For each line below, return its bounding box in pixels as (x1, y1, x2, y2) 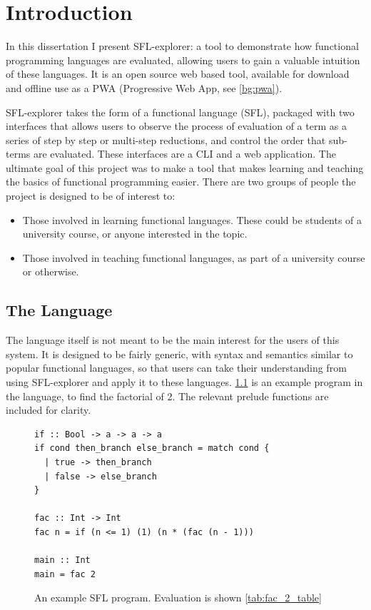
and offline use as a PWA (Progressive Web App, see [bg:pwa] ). (6, 80, 283, 95)
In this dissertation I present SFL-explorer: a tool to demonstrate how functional (6, 39, 359, 54)
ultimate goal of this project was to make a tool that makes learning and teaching (6, 160, 364, 175)
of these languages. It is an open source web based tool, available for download (6, 66, 350, 81)
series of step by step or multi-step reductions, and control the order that (6, 132, 326, 147)
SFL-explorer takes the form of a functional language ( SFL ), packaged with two (6, 104, 355, 119)
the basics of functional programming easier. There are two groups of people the (6, 174, 356, 189)
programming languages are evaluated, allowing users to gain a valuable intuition (6, 52, 360, 67)
